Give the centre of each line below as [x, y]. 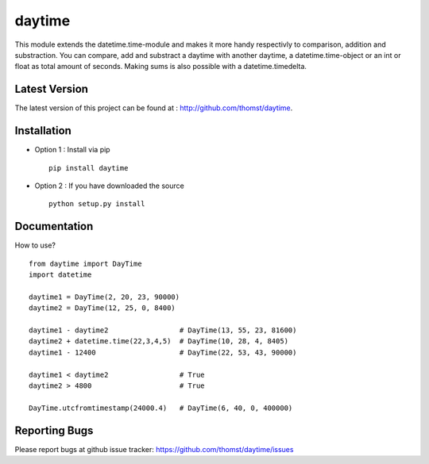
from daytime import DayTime [85, 263]
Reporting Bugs [54, 430]
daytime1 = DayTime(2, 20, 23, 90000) [104, 297]
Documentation [54, 226]
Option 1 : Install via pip [72, 150]
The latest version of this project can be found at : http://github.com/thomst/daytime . [154, 108]
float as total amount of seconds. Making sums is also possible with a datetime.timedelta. [161, 67]
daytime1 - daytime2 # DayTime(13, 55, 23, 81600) [163, 330]
